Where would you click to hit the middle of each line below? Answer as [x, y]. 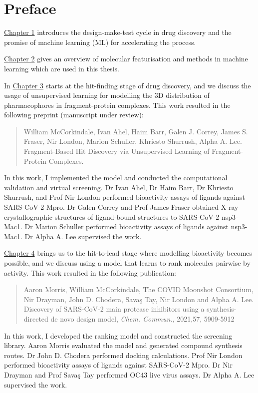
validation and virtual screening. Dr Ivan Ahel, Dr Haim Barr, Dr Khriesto [119, 187]
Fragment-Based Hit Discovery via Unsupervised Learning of [117, 151]
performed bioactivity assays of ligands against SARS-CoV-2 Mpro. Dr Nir [118, 365]
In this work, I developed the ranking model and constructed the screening [118, 335]
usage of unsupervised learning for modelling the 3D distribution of [107, 95]
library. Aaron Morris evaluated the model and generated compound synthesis [123, 345]
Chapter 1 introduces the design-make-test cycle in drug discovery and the [118, 32]
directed [36, 318]
